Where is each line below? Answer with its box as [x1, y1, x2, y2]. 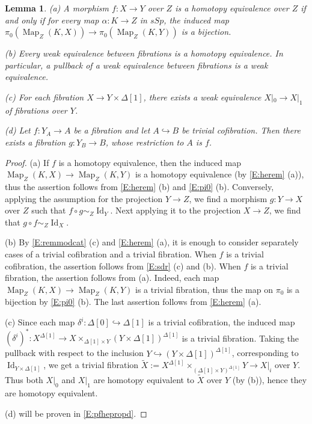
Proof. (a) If [5, 156, 49, 168]
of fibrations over [5, 103, 67, 116]
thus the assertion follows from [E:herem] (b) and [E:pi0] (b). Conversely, [5, 180, 274, 192]
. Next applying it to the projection [110, 204, 241, 217]
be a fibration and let [73, 124, 150, 137]
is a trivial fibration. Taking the [182, 331, 299, 344]
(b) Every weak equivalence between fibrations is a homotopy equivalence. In [5, 47, 283, 60]
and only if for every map [5, 13, 99, 26]
